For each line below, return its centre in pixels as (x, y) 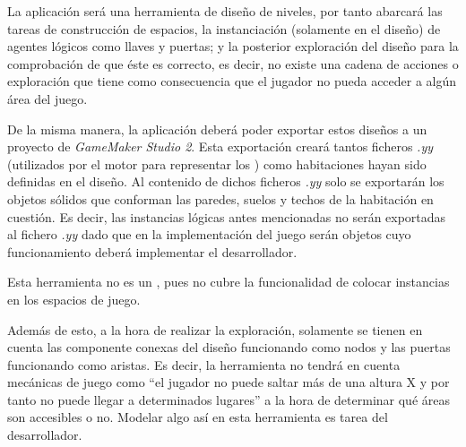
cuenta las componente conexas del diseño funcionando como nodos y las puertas (229, 347)
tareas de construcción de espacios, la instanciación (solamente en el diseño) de (224, 28)
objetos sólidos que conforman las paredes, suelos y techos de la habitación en (220, 198)
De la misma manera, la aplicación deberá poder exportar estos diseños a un (217, 129)
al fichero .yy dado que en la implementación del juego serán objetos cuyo (209, 234)
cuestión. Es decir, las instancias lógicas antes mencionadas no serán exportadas (227, 216)
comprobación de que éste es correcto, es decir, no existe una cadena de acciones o (233, 63)
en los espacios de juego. (74, 299)
